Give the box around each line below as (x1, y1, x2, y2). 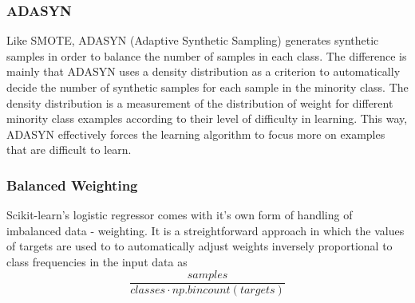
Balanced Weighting (6, 175, 138, 195)
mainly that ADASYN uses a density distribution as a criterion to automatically (6, 63, 401, 80)
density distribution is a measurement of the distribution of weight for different (6, 94, 393, 111)
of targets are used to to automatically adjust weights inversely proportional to (6, 238, 393, 254)
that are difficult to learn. (6, 141, 132, 158)
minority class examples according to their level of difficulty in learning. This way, (6, 110, 408, 127)
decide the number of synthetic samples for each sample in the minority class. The (6, 79, 409, 95)
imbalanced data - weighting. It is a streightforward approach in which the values (6, 222, 405, 238)
